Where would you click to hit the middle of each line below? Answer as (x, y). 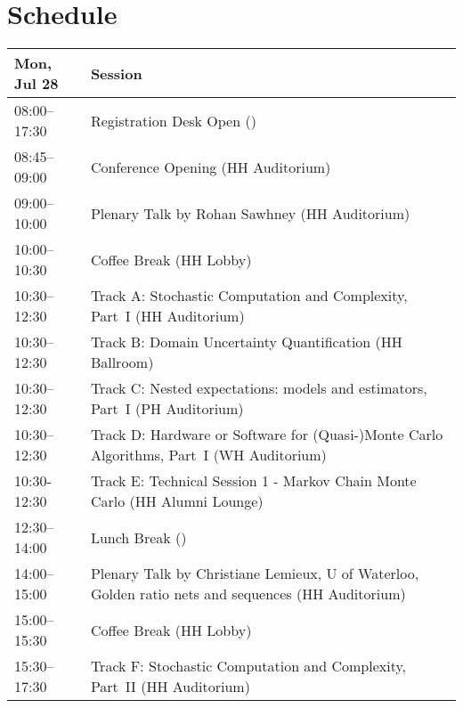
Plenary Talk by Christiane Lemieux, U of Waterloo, (255, 574)
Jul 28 (37, 84)
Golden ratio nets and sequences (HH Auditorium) (248, 594)
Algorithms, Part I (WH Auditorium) (208, 455)
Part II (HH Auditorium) (170, 687)
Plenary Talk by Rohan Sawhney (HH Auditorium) (250, 213)
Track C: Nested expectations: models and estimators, (259, 388)
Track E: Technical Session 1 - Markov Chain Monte (253, 481)
